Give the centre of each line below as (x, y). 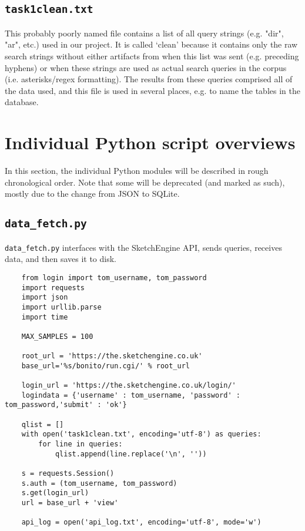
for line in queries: (81, 444)
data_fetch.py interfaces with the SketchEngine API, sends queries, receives (143, 247)
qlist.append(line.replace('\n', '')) (131, 454)
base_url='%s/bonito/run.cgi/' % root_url (105, 366)
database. (22, 102)
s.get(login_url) (55, 493)
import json (45, 298)
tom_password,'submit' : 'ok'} (66, 405)
